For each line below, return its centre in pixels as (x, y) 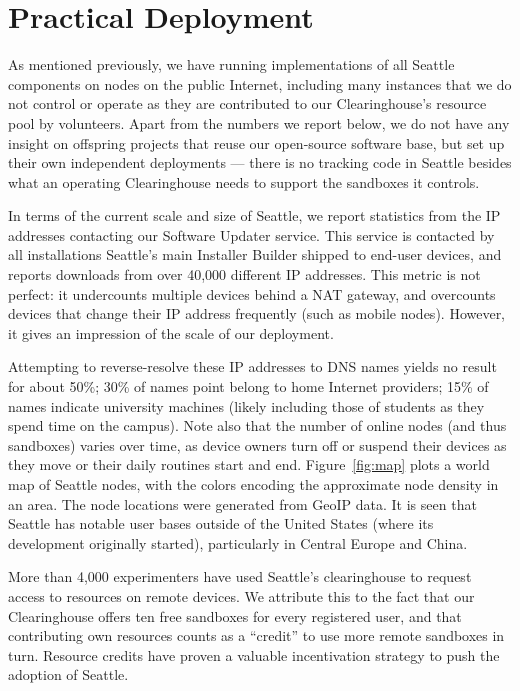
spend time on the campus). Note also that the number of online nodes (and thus (257, 425)
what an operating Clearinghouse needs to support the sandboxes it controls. (244, 181)
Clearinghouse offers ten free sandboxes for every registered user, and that (235, 615)
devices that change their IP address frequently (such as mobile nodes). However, (257, 313)
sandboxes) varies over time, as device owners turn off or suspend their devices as (257, 444)
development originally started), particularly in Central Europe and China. (238, 542)
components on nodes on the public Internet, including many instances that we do (260, 83)
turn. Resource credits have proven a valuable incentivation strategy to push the (254, 654)
